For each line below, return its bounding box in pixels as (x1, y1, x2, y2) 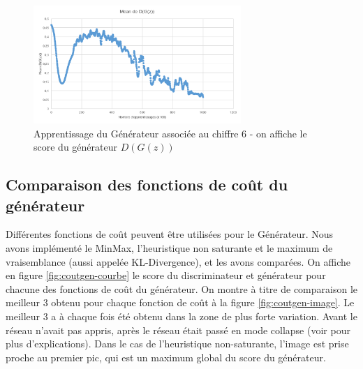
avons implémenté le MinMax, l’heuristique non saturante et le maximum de (6, 240, 333, 255)
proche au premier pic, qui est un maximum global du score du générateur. (6, 349, 326, 364)
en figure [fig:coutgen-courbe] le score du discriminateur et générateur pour (6, 268, 326, 283)
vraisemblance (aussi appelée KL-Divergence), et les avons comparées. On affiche (6, 254, 350, 269)
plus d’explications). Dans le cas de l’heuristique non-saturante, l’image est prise (6, 336, 349, 351)
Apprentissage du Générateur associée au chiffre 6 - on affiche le (34, 126, 307, 140)
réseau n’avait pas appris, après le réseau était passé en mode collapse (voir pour (6, 322, 350, 337)
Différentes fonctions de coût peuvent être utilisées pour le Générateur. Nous (6, 227, 334, 241)
